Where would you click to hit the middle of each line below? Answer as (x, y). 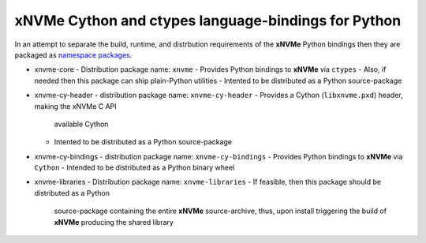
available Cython (81, 124)
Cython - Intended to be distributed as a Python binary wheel (135, 168)
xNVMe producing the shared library (114, 222)
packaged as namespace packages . (73, 54)
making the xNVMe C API (76, 106)
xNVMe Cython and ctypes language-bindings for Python (208, 21)
